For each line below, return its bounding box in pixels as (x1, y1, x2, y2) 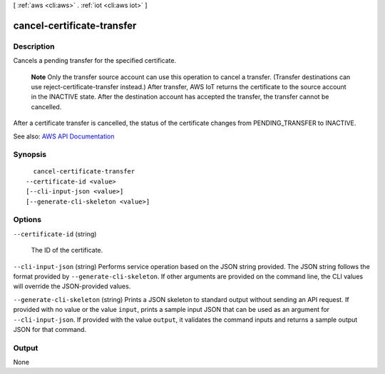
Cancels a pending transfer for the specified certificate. (13, 56, 177, 65)
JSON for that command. (13, 325, 87, 333)
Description (13, 41, 55, 51)
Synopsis (13, 150, 46, 160)
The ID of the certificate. (31, 246, 103, 255)
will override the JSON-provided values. (13, 282, 131, 290)
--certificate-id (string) (13, 229, 97, 238)
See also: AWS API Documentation (13, 132, 115, 141)
